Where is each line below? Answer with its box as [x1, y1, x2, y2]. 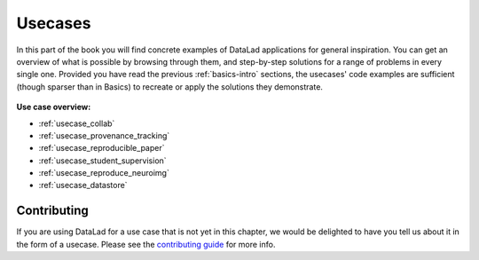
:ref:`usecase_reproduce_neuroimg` [38, 168, 170, 178]
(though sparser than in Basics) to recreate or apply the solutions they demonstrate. [16, 81, 324, 92]
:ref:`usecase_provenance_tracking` [38, 130, 170, 141]
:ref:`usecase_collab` [38, 118, 115, 129]
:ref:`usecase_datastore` [38, 180, 128, 191]
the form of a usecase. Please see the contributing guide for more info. [16, 239, 276, 249]
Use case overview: [16, 102, 91, 113]
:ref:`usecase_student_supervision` [38, 155, 168, 166]
